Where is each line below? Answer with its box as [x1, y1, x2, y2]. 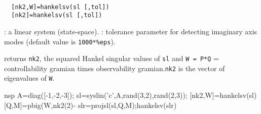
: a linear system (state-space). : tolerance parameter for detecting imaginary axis [4, 26, 257, 36]
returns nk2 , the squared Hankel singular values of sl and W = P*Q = [4, 53, 219, 64]
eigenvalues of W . [4, 73, 55, 83]
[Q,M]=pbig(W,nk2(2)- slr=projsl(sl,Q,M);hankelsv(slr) [4, 99, 177, 110]
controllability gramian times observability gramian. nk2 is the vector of [4, 63, 225, 73]
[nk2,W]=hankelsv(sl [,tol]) [11, 3, 109, 11]
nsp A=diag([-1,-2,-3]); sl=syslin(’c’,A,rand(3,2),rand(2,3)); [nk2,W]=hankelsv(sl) [4, 90, 257, 100]
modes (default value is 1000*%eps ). [4, 36, 116, 46]
